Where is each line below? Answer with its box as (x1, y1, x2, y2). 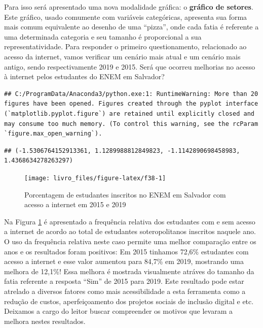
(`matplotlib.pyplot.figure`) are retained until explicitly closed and (4, 110, 254, 117)
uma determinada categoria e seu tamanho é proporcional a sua (4, 31, 202, 42)
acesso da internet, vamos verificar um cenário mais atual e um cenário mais (4, 51, 241, 61)
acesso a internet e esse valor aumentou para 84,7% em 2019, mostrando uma (4, 256, 244, 267)
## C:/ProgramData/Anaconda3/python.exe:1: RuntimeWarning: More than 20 (4, 90, 258, 97)
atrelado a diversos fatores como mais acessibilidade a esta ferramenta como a (4, 285, 246, 296)
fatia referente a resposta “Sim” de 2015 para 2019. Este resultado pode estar (4, 276, 244, 286)
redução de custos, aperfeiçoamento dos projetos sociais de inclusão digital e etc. (4, 296, 254, 306)
